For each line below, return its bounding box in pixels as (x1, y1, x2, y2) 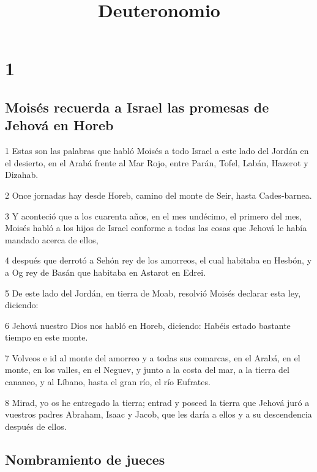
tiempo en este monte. (5, 331, 88, 344)
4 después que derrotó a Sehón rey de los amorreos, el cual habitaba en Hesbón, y (5, 254, 312, 267)
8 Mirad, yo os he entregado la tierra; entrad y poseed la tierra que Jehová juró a (5, 396, 310, 408)
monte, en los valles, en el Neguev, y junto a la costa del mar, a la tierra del (5, 363, 290, 376)
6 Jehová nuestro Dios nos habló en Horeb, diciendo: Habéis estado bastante (5, 319, 291, 331)
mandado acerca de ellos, (5, 233, 99, 246)
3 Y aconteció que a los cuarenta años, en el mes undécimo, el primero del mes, (5, 209, 302, 222)
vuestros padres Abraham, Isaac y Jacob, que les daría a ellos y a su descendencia (5, 408, 312, 421)
